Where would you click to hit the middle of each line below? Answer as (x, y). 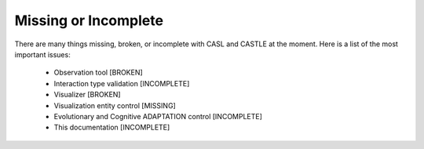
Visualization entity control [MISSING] (115, 105)
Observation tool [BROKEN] (98, 73)
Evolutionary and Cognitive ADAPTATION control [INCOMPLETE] (158, 116)
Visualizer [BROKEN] (87, 95)
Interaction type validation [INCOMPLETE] (122, 83)
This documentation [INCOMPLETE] (112, 127)
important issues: (42, 54)
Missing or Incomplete (89, 20)
